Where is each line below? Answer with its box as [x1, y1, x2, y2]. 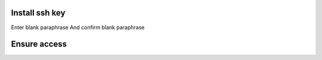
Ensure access [11, 39, 67, 49]
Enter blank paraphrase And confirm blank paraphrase [11, 24, 145, 31]
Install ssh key [11, 8, 66, 18]
